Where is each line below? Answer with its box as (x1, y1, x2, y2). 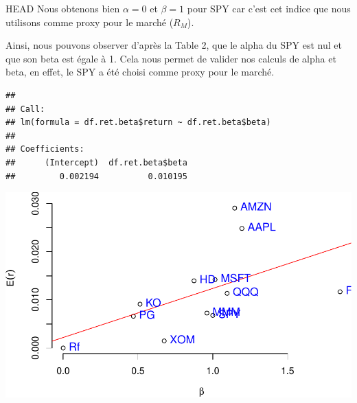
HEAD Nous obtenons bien (5, 1, 120, 15)
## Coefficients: (5, 144, 84, 154)
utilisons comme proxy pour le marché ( (5, 14, 174, 29)
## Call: (5, 104, 45, 114)
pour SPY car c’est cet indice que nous (187, 1, 351, 15)
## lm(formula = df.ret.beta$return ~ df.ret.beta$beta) (5, 117, 271, 128)
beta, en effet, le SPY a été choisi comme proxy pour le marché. (5, 65, 275, 79)
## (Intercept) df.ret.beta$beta (5, 157, 187, 168)
